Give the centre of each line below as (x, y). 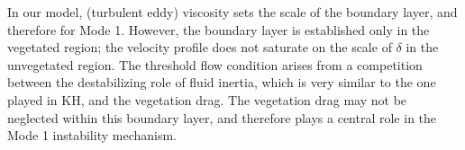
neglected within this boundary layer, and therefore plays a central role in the (222, 117)
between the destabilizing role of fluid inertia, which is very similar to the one (222, 82)
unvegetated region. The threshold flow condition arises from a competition (215, 64)
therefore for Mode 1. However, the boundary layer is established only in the (219, 29)
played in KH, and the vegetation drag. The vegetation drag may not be (207, 99)
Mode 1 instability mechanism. (92, 135)
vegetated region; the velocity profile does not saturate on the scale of (200, 47)
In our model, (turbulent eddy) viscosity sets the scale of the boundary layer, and (232, 12)
